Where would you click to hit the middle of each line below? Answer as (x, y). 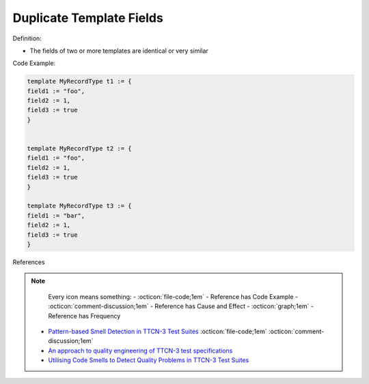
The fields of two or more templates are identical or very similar (119, 51)
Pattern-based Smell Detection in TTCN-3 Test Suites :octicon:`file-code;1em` (158, 331)
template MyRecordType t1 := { (80, 81)
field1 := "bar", (56, 215)
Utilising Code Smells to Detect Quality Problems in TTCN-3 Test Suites (149, 360)
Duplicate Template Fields (88, 18)
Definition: (27, 38)
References (29, 262)
